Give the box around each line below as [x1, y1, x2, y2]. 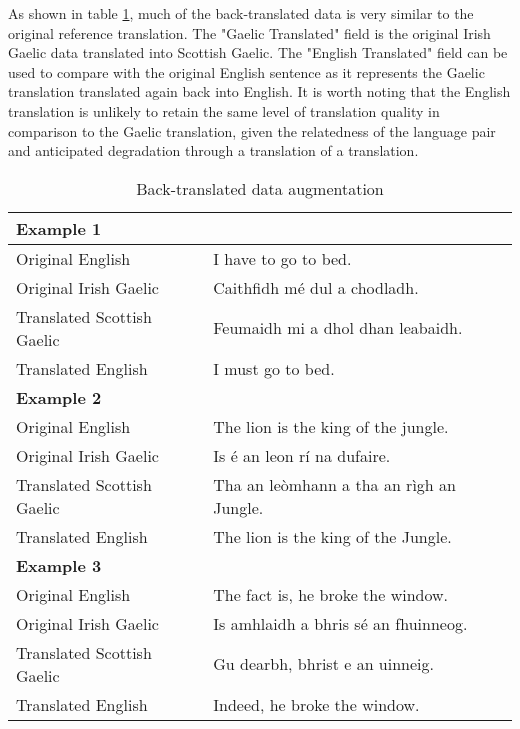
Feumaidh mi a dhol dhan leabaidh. [213, 316, 463, 340]
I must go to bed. [213, 356, 335, 380]
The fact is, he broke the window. [213, 582, 449, 606]
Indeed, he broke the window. [213, 692, 420, 716]
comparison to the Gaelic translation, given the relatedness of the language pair [8, 120, 496, 141]
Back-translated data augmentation [136, 176, 384, 200]
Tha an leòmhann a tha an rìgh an [213, 472, 456, 496]
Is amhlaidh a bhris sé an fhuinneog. [213, 611, 468, 635]
